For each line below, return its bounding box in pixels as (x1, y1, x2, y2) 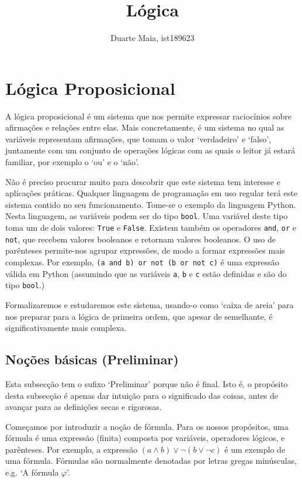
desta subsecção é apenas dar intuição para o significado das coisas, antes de (5, 389, 278, 401)
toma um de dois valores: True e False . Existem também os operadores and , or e (5, 221, 296, 234)
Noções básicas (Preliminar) (5, 350, 179, 368)
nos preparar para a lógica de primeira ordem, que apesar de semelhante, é (5, 310, 273, 322)
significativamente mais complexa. (5, 322, 127, 334)
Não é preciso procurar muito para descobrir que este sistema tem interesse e (5, 175, 280, 187)
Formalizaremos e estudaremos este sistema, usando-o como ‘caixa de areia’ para (5, 298, 294, 310)
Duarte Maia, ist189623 (110, 32, 195, 44)
